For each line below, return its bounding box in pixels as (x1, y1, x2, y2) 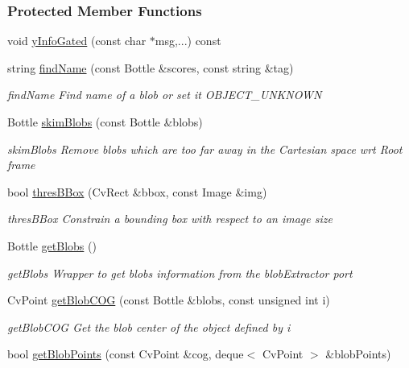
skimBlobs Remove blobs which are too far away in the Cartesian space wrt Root (7, 140, 403, 157)
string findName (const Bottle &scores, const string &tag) (7, 59, 294, 76)
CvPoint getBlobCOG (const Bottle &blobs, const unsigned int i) (7, 292, 330, 308)
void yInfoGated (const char (7, 32, 147, 49)
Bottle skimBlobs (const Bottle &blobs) (7, 114, 203, 130)
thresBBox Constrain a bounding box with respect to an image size (7, 210, 333, 227)
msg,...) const (155, 32, 221, 49)
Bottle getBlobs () (7, 237, 97, 254)
